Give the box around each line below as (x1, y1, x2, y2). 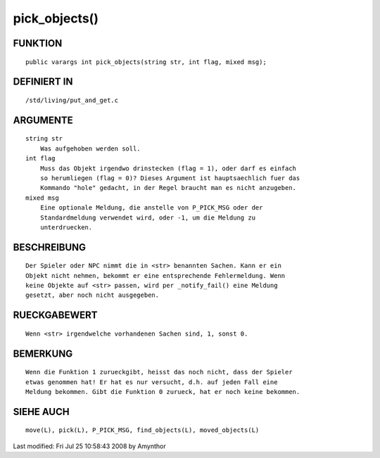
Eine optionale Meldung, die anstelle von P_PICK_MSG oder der (39, 204, 263, 212)
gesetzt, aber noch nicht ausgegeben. (25, 291, 160, 299)
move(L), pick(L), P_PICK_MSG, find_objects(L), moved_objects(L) (25, 426, 260, 434)
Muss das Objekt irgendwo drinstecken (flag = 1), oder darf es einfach (39, 164, 297, 172)
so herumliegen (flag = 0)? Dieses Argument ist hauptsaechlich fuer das (39, 174, 300, 182)
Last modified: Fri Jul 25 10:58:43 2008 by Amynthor (13, 442, 167, 450)
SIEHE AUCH (13, 405, 70, 418)
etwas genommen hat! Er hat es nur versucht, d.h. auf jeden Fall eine (25, 378, 278, 386)
